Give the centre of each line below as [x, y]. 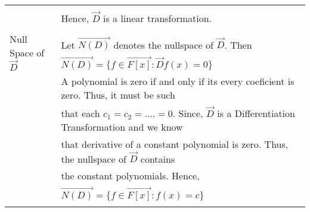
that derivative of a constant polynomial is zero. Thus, [175, 144]
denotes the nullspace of [163, 45]
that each [80, 113]
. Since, [188, 113]
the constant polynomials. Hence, [130, 176]
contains [158, 159]
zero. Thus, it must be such [118, 95]
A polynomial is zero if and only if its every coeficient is [178, 81]
